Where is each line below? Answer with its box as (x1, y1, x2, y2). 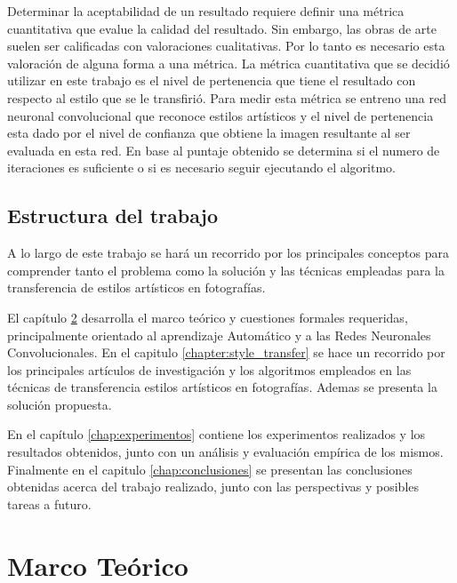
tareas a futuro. (7, 494, 92, 513)
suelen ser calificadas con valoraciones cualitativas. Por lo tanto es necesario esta (7, 36, 445, 55)
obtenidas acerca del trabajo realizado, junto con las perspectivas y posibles (7, 477, 420, 496)
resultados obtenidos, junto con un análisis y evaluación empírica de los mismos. (7, 443, 444, 461)
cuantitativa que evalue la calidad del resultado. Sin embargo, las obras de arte (7, 19, 437, 37)
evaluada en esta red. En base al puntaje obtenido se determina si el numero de (7, 140, 440, 159)
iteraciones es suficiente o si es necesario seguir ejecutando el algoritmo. (7, 158, 396, 177)
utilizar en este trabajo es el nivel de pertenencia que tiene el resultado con (7, 71, 416, 90)
